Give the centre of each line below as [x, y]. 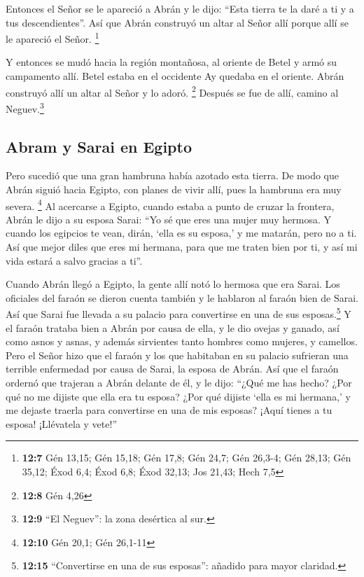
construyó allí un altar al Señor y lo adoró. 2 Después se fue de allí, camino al [172, 91]
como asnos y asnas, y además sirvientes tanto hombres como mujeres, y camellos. [182, 341]
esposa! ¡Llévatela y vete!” [61, 423]
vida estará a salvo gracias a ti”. [74, 260]
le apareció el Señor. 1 [52, 37]
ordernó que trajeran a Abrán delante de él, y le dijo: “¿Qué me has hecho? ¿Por [179, 382]
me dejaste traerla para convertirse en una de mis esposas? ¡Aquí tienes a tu [169, 410]
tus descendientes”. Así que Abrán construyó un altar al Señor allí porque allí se [177, 22]
